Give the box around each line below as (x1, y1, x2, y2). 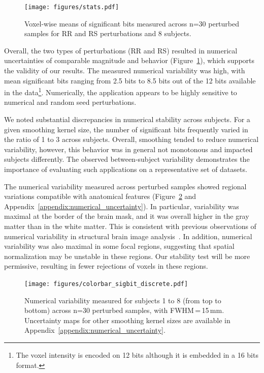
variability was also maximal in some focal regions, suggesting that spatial (4, 241, 235, 251)
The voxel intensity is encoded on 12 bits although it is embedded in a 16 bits (16, 350, 258, 360)
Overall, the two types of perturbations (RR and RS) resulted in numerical (4, 45, 238, 55)
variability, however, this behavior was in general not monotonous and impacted (4, 144, 253, 154)
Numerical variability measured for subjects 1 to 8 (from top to (24, 295, 221, 305)
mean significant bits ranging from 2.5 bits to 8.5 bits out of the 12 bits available (4, 75, 256, 85)
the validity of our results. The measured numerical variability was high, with (4, 65, 245, 76)
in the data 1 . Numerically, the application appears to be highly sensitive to (4, 85, 237, 97)
